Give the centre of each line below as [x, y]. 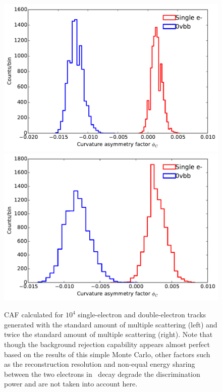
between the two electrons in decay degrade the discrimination [102, 374]
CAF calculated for [34, 315]
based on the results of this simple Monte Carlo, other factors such [107, 354]
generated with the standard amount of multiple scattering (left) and [111, 324]
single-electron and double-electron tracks [142, 315]
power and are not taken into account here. [71, 384]
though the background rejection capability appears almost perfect [107, 344]
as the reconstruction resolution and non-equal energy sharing [100, 364]
